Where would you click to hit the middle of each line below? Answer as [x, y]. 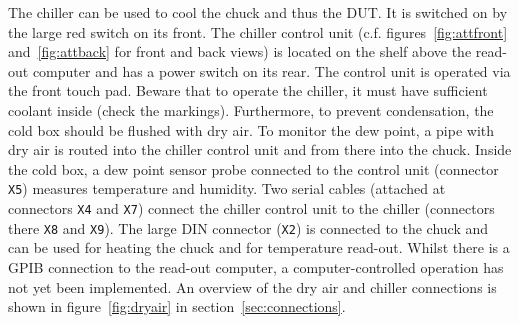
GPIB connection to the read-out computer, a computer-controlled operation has [256, 266]
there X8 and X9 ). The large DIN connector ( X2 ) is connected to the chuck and [248, 227]
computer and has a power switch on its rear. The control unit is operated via [271, 70]
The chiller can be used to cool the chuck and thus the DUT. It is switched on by [258, 12]
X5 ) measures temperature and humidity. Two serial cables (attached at [227, 188]
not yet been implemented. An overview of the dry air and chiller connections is [252, 286]
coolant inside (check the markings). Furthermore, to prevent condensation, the [251, 109]
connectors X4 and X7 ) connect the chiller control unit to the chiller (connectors [251, 208]
